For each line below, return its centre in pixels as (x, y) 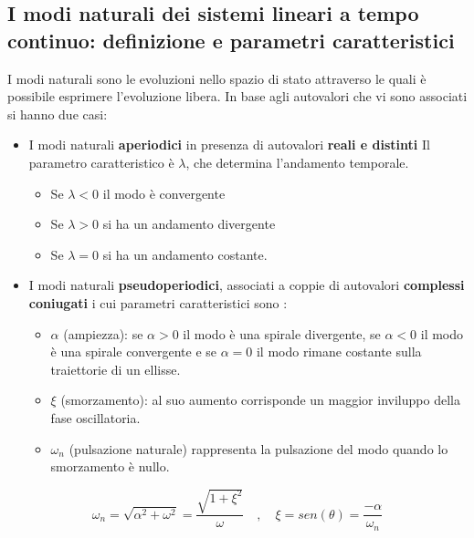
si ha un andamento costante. (185, 254)
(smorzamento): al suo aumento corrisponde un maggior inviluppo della (260, 400)
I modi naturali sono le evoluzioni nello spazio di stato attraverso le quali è (217, 78)
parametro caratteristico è (101, 162)
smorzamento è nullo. (110, 466)
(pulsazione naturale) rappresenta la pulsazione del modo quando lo (258, 448)
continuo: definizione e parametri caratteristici (231, 40)
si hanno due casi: (58, 114)
